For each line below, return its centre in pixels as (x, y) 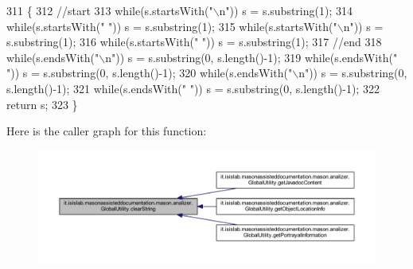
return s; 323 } (42, 104)
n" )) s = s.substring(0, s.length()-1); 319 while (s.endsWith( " (251, 57)
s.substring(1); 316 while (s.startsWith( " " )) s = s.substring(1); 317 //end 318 (194, 42)
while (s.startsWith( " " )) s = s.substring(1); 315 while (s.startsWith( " (172, 26)
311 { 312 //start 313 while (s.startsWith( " (110, 10)
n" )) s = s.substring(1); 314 (286, 10)
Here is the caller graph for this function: (107, 131)
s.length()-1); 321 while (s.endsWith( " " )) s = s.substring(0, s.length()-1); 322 (193, 88)
